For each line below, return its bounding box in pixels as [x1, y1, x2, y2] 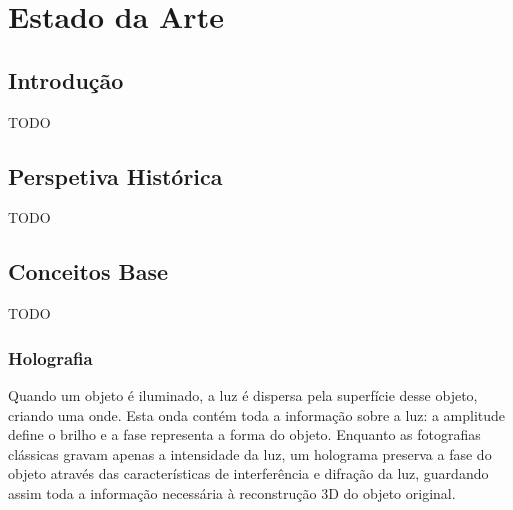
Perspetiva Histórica [8, 160, 223, 191]
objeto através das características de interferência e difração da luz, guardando [8, 463, 489, 484]
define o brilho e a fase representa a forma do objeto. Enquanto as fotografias [8, 424, 481, 445]
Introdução [8, 64, 124, 95]
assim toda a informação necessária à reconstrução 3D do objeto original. [8, 482, 456, 503]
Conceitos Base [8, 256, 168, 287]
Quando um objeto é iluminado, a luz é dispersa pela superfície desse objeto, [8, 384, 478, 405]
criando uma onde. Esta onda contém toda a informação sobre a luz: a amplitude [8, 404, 506, 425]
